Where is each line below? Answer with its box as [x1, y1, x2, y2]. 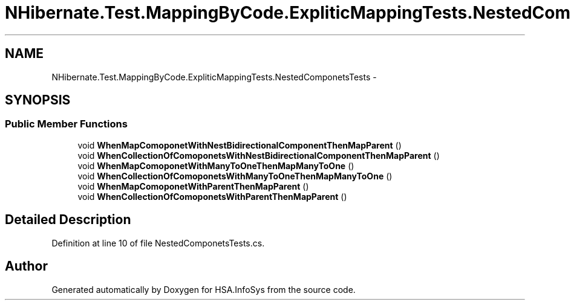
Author [5, 258, 48, 274]
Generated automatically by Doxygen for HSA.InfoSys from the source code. [51, 284, 356, 295]
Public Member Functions [5, 118, 128, 130]
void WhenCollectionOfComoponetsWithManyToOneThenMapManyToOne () [77, 170, 393, 181]
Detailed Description [5, 212, 131, 228]
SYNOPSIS [5, 92, 71, 108]
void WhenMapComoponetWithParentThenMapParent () [77, 181, 309, 191]
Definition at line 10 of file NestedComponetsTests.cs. [51, 237, 265, 248]
